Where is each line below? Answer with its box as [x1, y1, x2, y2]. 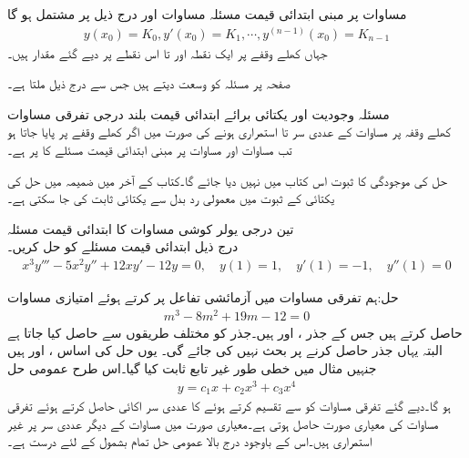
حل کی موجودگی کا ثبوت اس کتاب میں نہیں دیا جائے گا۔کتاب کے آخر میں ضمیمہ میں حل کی [7, 170, 448, 189]
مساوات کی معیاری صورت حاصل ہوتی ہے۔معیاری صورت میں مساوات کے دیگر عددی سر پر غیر [7, 413, 439, 433]
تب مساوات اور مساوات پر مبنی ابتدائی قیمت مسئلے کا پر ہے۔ [7, 140, 292, 159]
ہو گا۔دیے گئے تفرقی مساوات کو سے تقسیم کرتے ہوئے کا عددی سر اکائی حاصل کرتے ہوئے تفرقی [7, 396, 451, 415]
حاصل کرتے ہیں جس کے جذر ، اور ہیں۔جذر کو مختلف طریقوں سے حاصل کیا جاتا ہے [7, 322, 463, 341]
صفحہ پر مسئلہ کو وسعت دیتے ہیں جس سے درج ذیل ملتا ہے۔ [7, 74, 291, 93]
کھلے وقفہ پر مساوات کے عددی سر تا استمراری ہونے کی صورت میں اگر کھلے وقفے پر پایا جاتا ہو [7, 122, 451, 141]
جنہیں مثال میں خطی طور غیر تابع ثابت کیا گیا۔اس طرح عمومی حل [7, 358, 377, 377]
